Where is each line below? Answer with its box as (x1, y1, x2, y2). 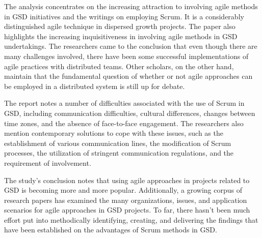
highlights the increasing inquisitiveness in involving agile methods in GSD (4, 31, 238, 41)
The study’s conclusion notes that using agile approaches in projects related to (4, 174, 250, 185)
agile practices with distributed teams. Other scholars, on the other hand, (4, 61, 234, 71)
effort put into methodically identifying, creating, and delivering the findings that (4, 214, 258, 225)
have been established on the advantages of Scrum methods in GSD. (4, 224, 217, 235)
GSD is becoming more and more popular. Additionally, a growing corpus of (4, 185, 242, 195)
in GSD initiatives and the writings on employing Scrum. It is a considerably (4, 11, 244, 21)
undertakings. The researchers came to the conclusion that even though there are (4, 41, 257, 51)
